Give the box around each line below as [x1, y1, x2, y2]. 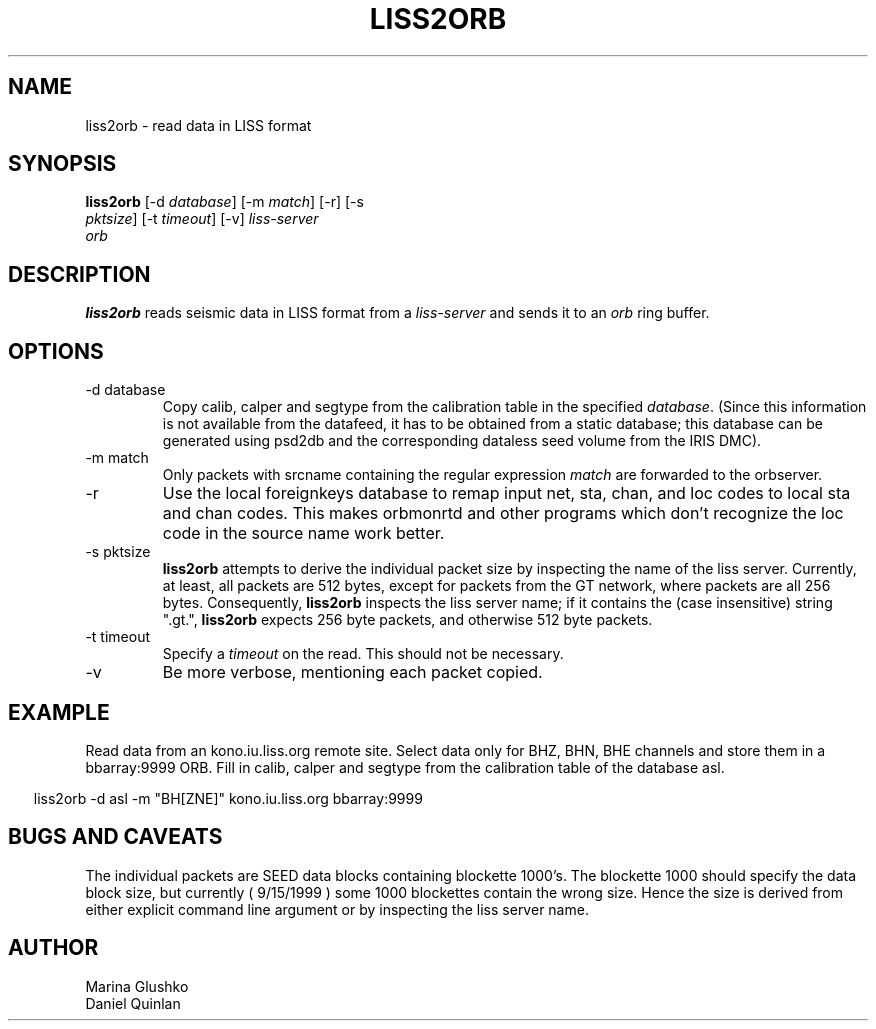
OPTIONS [8, 338, 104, 364]
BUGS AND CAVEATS [8, 824, 223, 850]
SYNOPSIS [8, 151, 117, 177]
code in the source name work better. [162, 523, 445, 544]
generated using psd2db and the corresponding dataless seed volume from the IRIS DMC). [162, 432, 762, 450]
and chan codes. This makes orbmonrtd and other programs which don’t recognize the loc [162, 503, 844, 524]
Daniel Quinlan [85, 994, 181, 1012]
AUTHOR [8, 935, 99, 961]
